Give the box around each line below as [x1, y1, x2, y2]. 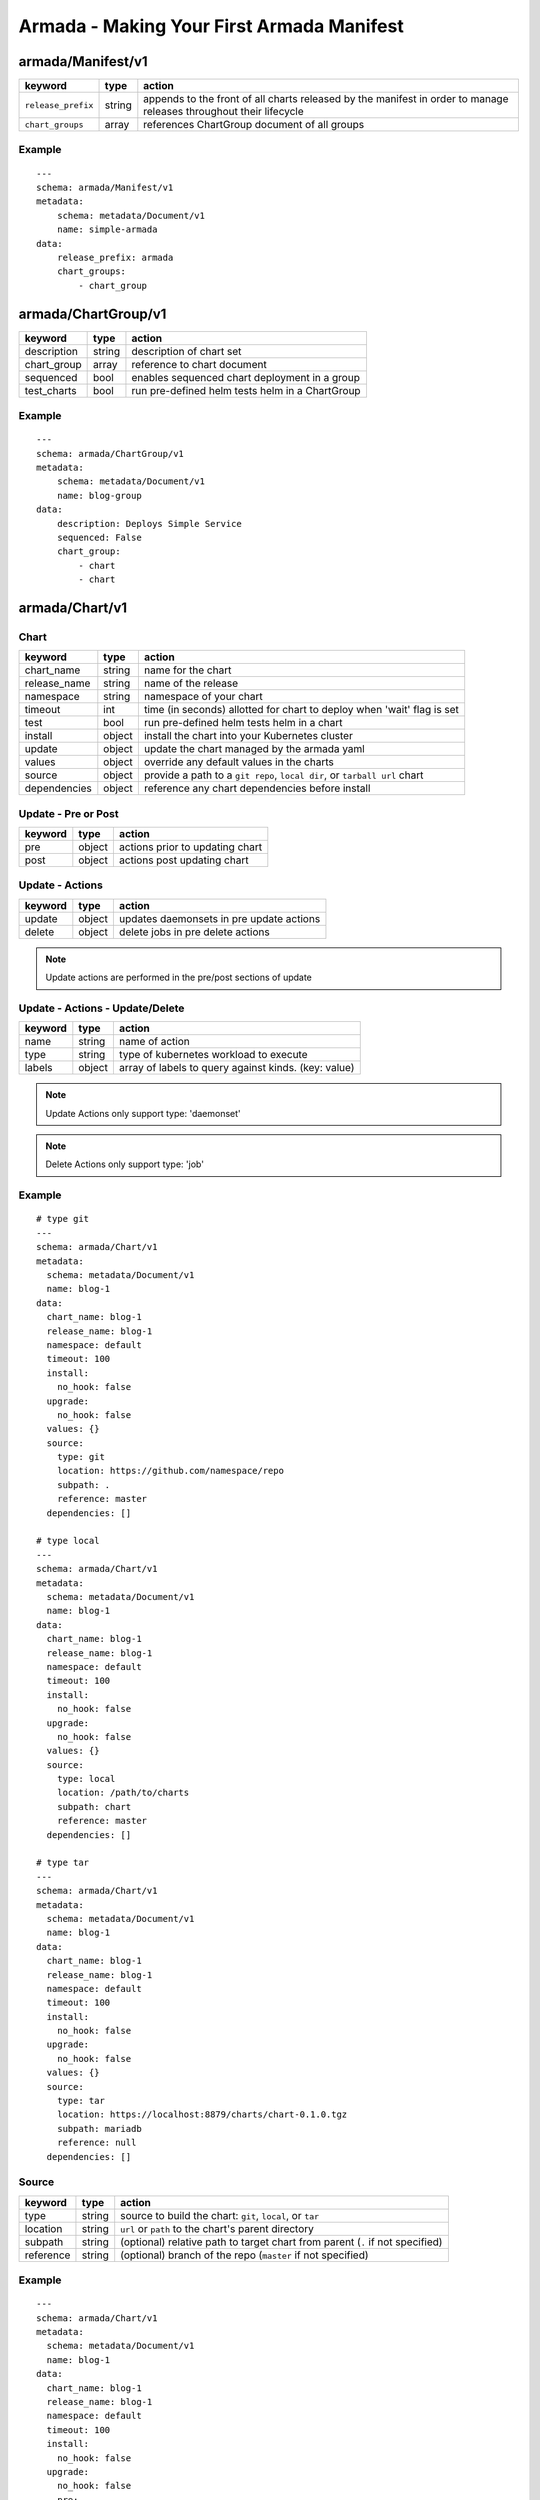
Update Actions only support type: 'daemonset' [45, 1107, 242, 1119]
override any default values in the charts [143, 755, 334, 769]
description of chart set [131, 344, 242, 358]
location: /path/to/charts [56, 1787, 190, 1799]
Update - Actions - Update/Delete [18, 1001, 185, 1015]
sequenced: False [56, 531, 142, 543]
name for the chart [143, 663, 232, 677]
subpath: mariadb [56, 2123, 142, 2134]
